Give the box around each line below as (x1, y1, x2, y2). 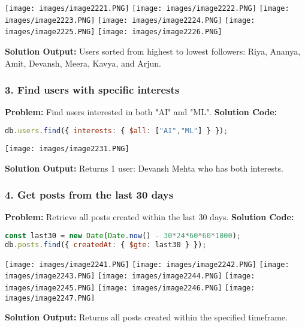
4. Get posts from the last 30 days (5, 187, 174, 202)
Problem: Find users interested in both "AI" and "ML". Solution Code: (5, 106, 277, 118)
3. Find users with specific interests (5, 82, 180, 97)
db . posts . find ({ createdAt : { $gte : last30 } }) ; (5, 240, 207, 249)
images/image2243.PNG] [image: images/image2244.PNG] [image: (5, 272, 255, 281)
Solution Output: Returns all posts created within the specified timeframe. (5, 311, 288, 323)
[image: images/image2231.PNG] (5, 144, 129, 153)
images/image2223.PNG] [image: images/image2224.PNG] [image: (5, 16, 255, 25)
